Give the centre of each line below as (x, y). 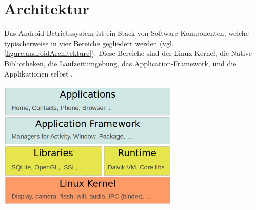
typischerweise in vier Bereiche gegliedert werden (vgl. (89, 43)
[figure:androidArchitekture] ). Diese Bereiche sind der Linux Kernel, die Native (128, 53)
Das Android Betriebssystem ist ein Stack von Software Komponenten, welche (126, 33)
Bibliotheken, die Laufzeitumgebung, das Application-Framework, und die (120, 63)
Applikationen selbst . (38, 73)
